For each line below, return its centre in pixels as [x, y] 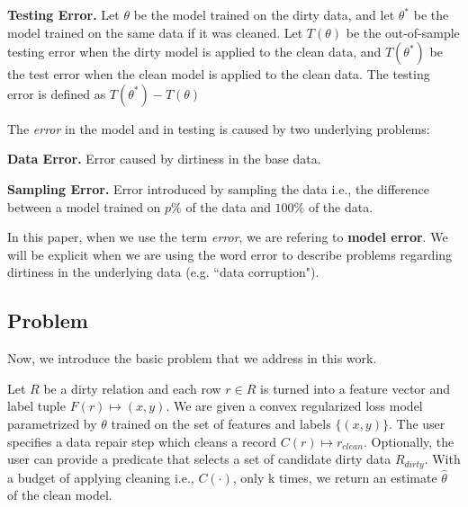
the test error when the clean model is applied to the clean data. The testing [219, 74]
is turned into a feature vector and [355, 388]
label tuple [36, 406]
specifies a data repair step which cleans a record [142, 441]
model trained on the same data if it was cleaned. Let [155, 32]
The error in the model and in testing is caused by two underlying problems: [219, 128]
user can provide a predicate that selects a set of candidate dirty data [199, 459]
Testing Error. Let [63, 14]
